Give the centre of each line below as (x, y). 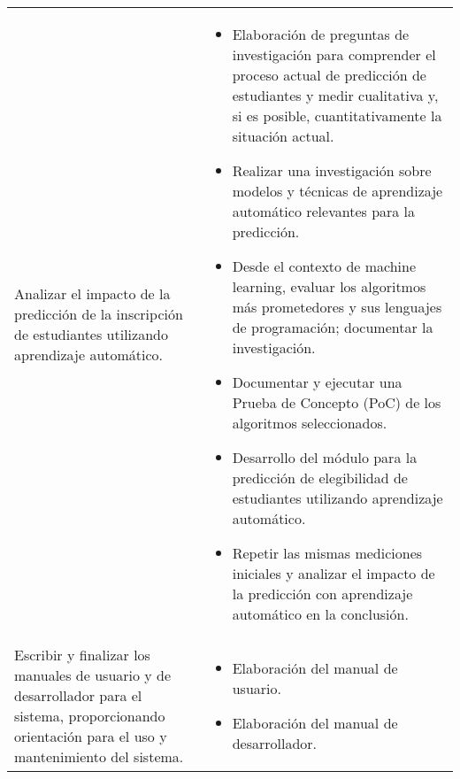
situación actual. (283, 136)
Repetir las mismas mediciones (327, 553)
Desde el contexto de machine (324, 266)
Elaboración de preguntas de (321, 34)
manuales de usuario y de (93, 675)
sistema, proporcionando (90, 716)
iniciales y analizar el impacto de (333, 573)
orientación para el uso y (91, 736)
